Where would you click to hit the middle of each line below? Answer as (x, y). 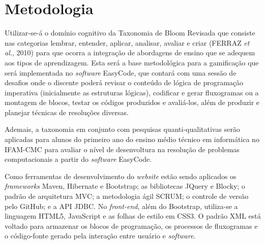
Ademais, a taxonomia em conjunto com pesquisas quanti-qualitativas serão (122, 129)
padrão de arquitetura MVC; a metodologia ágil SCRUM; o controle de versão (127, 196)
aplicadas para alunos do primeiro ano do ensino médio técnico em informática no (132, 139)
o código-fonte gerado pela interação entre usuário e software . (100, 236)
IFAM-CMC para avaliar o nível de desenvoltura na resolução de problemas (122, 149)
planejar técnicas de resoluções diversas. (67, 112)
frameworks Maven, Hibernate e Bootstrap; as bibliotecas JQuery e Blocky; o (125, 186)
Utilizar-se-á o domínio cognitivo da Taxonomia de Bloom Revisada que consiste (130, 33)
